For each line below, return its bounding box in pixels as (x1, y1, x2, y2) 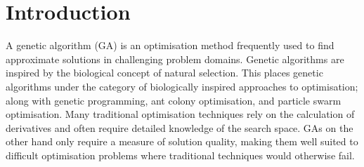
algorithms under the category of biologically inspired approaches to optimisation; (6, 79, 358, 93)
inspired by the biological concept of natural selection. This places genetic (6, 65, 323, 80)
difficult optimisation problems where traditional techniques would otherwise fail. (6, 147, 355, 162)
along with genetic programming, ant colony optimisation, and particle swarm (6, 93, 342, 107)
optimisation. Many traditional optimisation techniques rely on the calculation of (6, 107, 355, 121)
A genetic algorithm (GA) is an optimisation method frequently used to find (6, 38, 334, 53)
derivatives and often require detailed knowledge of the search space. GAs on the (6, 120, 353, 135)
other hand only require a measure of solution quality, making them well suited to (6, 134, 358, 149)
